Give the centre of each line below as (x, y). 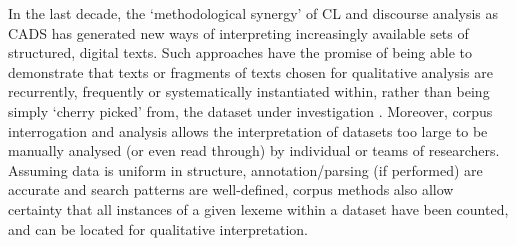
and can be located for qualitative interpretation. (158, 228)
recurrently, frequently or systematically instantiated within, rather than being (249, 91)
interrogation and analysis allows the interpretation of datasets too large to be (248, 130)
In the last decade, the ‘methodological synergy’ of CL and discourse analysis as (253, 13)
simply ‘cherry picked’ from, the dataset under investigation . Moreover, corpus (250, 110)
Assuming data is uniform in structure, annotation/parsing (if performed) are (245, 169)
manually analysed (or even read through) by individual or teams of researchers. (254, 150)
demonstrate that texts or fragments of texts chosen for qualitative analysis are (250, 71)
